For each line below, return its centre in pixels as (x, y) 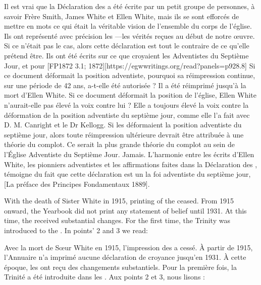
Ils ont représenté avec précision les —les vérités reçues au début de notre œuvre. (129, 35)
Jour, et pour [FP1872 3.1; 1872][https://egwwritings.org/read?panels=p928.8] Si (130, 65)
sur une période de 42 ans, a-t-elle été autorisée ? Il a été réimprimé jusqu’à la (125, 85)
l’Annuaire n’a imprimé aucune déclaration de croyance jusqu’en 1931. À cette (125, 257)
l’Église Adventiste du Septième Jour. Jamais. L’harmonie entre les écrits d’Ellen (129, 154)
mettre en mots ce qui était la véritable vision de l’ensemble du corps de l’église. (128, 26)
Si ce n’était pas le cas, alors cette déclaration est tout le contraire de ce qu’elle (127, 46)
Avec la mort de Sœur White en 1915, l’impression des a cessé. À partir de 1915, (128, 247)
